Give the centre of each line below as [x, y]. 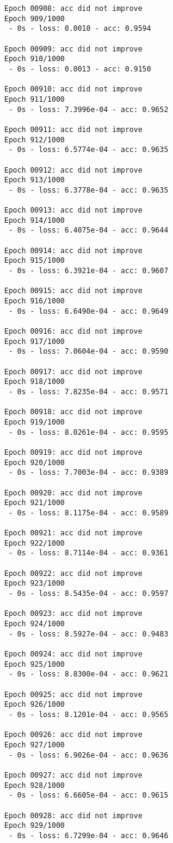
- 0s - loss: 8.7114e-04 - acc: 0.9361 [89, 553]
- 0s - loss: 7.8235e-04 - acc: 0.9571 [89, 392]
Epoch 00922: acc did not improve [74, 573]
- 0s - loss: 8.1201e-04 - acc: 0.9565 [89, 714]
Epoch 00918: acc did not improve [74, 412]
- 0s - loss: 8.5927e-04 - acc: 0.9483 [89, 634]
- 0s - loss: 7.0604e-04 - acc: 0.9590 [89, 352]
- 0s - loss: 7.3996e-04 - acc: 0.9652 [89, 109]
